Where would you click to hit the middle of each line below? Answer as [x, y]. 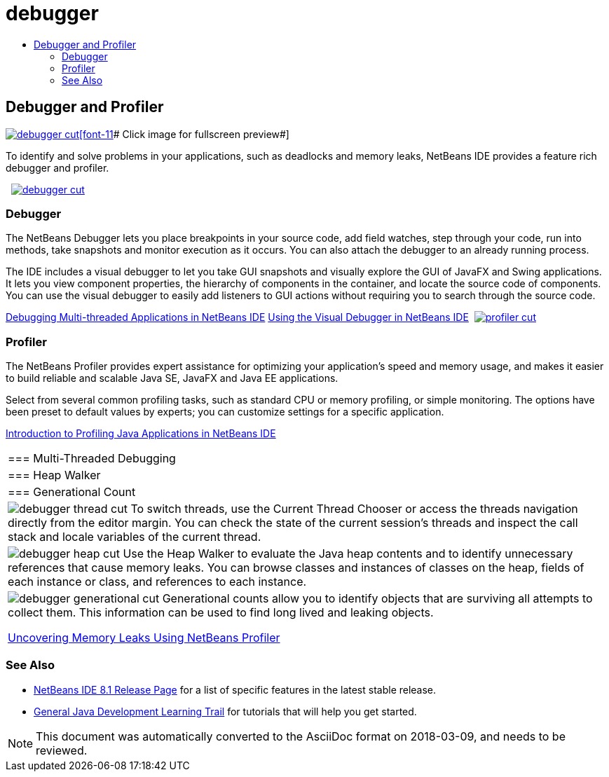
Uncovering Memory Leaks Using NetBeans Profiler [144, 638]
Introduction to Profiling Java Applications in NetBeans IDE [141, 434]
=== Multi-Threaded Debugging [92, 459]
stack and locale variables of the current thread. [135, 537]
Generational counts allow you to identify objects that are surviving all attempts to [377, 599]
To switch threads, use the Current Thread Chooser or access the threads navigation [354, 509]
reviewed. [62, 750]
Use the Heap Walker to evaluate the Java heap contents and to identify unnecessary [348, 554]
